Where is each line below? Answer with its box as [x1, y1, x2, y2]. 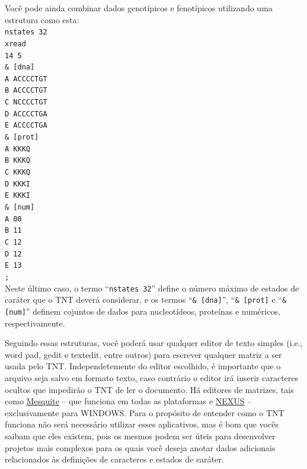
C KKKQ [5, 168, 30, 177]
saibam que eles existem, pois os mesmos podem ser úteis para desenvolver [5, 429, 276, 442]
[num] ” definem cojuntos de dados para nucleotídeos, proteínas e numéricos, [5, 305, 280, 317]
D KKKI [5, 179, 30, 188]
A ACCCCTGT [5, 74, 47, 83]
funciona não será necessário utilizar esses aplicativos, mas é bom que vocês [5, 418, 279, 430]
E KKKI [5, 191, 30, 200]
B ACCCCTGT [5, 86, 47, 95]
